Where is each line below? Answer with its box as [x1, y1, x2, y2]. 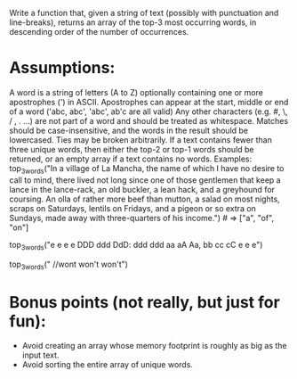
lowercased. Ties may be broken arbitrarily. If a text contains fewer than [9, 134, 273, 145]
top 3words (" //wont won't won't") [9, 259, 129, 271]
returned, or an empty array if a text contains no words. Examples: [9, 153, 253, 164]
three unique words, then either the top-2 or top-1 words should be [9, 144, 255, 154]
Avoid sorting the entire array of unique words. [21, 359, 194, 370]
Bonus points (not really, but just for [9, 292, 280, 312]
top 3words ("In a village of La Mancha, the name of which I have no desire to [9, 162, 285, 176]
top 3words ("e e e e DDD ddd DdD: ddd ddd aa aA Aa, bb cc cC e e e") [9, 239, 263, 252]
